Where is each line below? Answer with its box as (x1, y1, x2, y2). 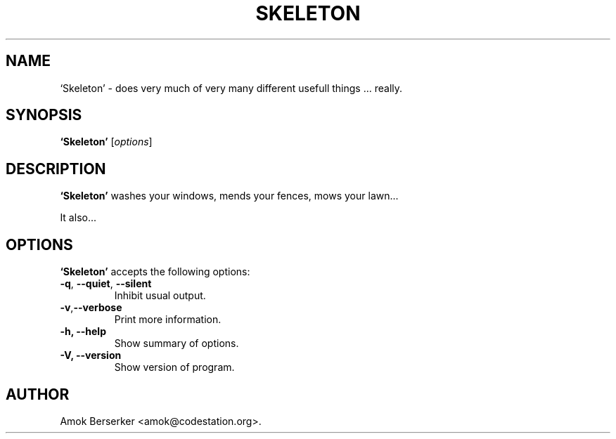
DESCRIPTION (6, 159, 106, 178)
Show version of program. (114, 361, 235, 374)
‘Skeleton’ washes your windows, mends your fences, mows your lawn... (60, 190, 399, 202)
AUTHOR (6, 385, 70, 403)
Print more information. (114, 313, 222, 326)
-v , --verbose (60, 301, 122, 314)
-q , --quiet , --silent (60, 277, 152, 290)
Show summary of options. (114, 337, 239, 350)
